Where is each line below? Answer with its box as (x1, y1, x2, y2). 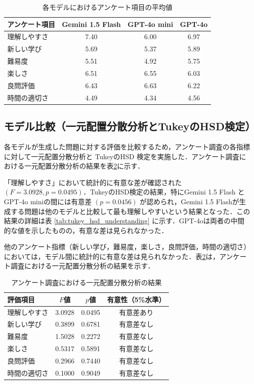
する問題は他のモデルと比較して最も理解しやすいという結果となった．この (10, 206, 251, 216)
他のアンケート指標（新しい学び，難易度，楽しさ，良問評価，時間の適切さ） (4, 241, 251, 252)
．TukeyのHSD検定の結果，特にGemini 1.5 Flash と (83, 187, 245, 197)
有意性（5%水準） (107, 294, 166, 304)
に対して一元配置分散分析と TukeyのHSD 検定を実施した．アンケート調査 (4, 151, 239, 161)
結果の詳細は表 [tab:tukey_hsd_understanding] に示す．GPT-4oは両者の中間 (4, 216, 245, 226)
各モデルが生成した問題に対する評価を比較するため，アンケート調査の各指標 (4, 141, 250, 151)
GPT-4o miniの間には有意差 (4, 196, 92, 206)
